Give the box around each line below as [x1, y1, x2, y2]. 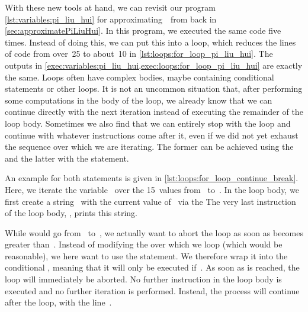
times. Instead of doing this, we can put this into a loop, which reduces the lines [5, 36, 296, 48]
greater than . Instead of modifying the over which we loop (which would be [5, 238, 283, 250]
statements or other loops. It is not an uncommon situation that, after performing [5, 82, 303, 95]
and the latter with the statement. [5, 152, 129, 164]
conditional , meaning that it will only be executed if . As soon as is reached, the [5, 261, 300, 274]
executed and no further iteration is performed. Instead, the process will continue [5, 284, 300, 297]
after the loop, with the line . [5, 296, 112, 308]
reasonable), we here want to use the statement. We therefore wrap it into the [5, 249, 288, 262]
